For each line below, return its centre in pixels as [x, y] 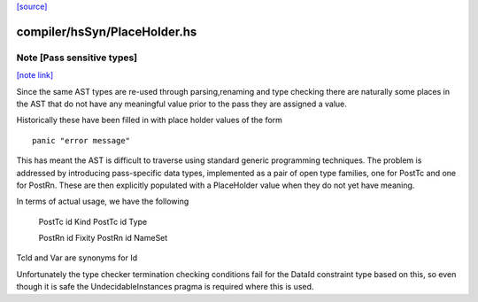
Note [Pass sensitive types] [77, 58]
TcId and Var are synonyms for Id [77, 258]
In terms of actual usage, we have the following [103, 201]
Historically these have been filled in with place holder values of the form [150, 120]
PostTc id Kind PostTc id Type [93, 221]
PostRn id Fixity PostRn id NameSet [103, 238]
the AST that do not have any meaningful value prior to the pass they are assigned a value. [181, 104]
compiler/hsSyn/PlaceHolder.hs [107, 31]
